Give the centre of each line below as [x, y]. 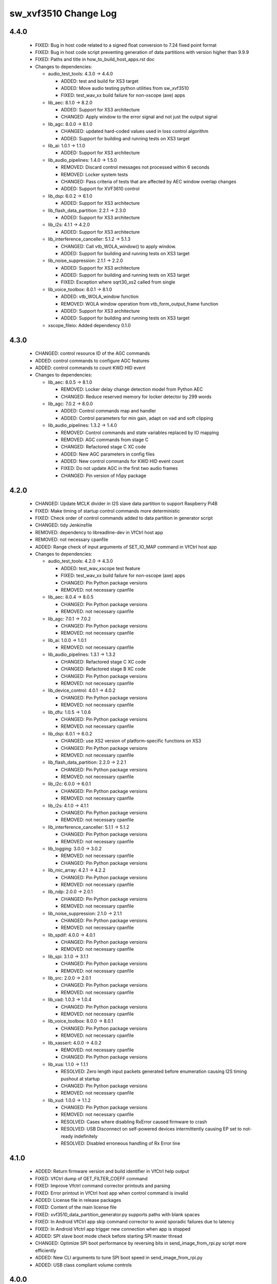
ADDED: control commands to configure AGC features [92, 361]
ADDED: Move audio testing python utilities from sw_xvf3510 [125, 88]
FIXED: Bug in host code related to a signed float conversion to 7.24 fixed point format [126, 45]
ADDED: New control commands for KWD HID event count [122, 461]
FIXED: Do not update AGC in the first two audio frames [119, 468]
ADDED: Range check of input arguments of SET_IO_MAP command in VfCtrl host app [126, 546]
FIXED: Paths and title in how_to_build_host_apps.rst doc [95, 60]
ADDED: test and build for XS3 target [100, 81]
